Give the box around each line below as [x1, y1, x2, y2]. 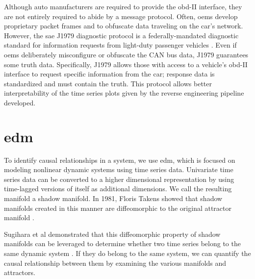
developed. [4, 97, 36, 107]
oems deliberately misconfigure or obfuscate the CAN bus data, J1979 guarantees [4, 49, 249, 59]
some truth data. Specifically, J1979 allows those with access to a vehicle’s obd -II [4, 59, 248, 69]
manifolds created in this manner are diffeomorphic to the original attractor [4, 203, 232, 213]
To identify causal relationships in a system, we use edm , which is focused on [4, 154, 235, 165]
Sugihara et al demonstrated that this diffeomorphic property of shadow [4, 228, 221, 239]
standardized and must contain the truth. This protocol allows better [4, 78, 212, 88]
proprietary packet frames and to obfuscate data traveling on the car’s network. [4, 21, 243, 31]
